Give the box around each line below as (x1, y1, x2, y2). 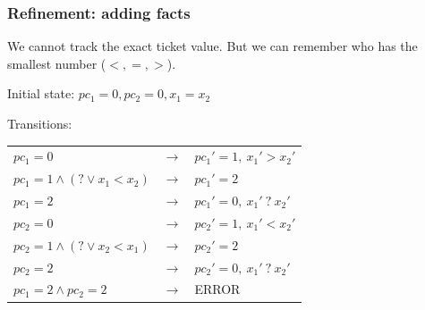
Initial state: (7, 84, 75, 103)
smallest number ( (7, 54, 106, 72)
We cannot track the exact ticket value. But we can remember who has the (7, 37, 418, 55)
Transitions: (7, 114, 72, 132)
